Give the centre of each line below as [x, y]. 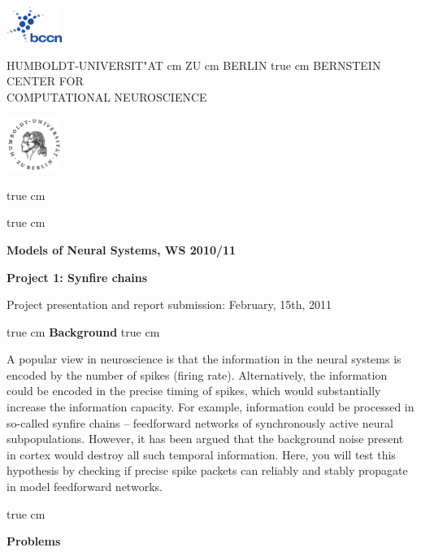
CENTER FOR [45, 81]
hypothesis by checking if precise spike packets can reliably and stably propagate [207, 470]
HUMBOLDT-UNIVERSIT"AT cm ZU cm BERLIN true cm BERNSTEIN [194, 65]
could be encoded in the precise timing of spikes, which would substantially [194, 391]
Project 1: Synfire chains [77, 277]
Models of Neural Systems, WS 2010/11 [122, 249]
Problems [34, 541]
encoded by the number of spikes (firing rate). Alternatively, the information [197, 374]
